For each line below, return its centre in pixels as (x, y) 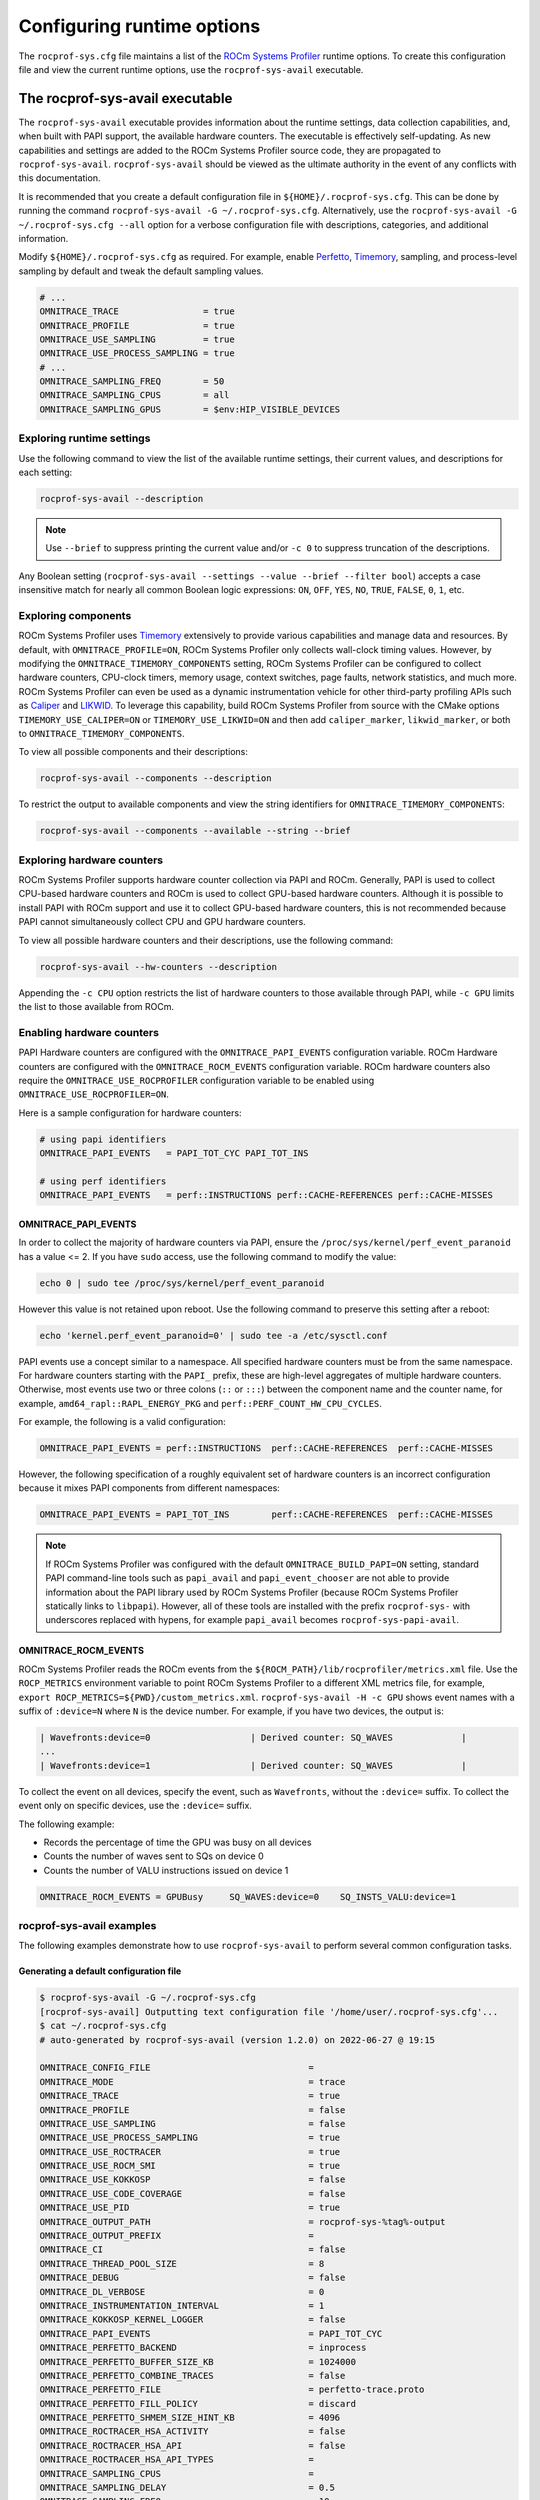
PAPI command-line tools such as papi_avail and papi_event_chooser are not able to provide (247, 1578)
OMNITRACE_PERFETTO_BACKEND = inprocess (203, 2348)
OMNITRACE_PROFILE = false (192, 2109)
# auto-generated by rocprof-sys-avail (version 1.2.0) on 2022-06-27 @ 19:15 (237, 2039)
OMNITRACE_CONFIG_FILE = (176, 2068)
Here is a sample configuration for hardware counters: (130, 1112)
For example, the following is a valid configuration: (122, 1422)
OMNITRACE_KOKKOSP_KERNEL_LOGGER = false (192, 2319)
